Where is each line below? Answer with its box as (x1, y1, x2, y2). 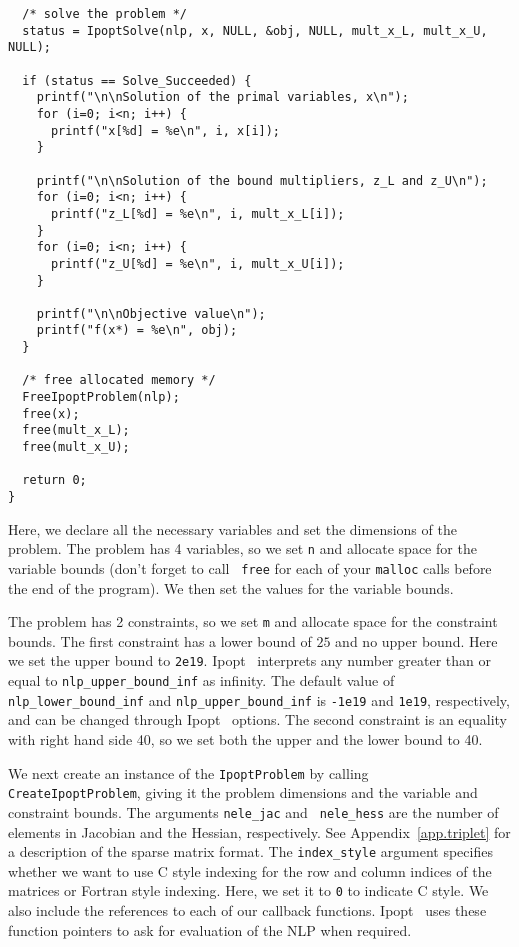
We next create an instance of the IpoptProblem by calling (8, 762, 369, 783)
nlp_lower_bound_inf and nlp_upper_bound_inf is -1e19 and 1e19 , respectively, (8, 689, 510, 710)
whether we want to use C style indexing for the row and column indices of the (8, 860, 492, 881)
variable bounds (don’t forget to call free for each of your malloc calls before (8, 557, 492, 578)
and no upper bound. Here (335, 630, 498, 651)
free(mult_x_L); (22, 423, 130, 438)
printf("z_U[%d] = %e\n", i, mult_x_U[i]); (50, 256, 345, 271)
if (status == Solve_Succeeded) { (22, 73, 252, 88)
